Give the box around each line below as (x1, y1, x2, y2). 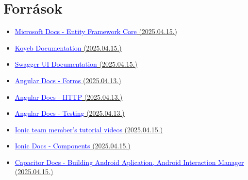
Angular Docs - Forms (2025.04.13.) (15, 75, 121, 85)
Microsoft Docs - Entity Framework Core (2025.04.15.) (15, 26, 177, 36)
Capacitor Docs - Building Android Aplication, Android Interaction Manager (15, 157, 244, 167)
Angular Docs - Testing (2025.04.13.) (15, 108, 125, 118)
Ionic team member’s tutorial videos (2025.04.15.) (15, 124, 163, 134)
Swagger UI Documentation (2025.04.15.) (15, 59, 138, 69)
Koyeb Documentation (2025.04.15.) (15, 42, 122, 53)
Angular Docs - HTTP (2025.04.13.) (15, 91, 123, 102)
